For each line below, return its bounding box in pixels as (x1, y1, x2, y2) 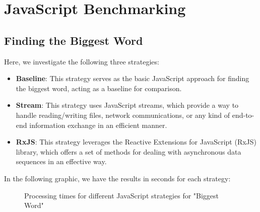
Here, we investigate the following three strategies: (4, 56, 159, 66)
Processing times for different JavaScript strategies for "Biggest (24, 190, 219, 200)
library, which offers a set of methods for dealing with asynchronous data (16, 146, 241, 157)
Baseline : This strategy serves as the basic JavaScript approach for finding (16, 73, 249, 84)
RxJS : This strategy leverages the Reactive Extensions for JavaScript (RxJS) (16, 136, 257, 147)
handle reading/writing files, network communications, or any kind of (16, 109, 230, 120)
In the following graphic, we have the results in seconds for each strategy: (4, 173, 231, 183)
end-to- (232, 109, 254, 120)
